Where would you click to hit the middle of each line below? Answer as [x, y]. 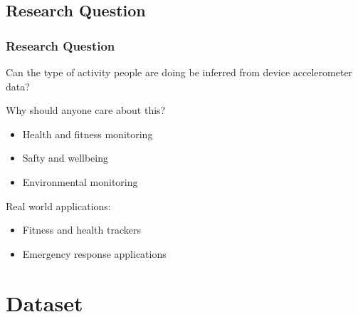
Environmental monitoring [80, 181]
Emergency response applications [94, 253]
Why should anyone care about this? [86, 110]
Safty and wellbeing [65, 158]
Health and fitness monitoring [88, 134]
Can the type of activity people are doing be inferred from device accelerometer [179, 72]
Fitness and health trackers [81, 230]
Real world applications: [58, 206]
